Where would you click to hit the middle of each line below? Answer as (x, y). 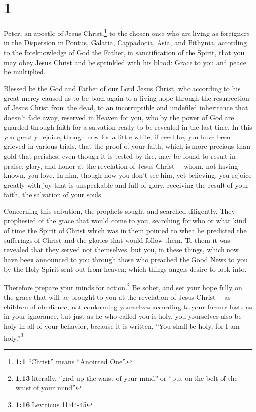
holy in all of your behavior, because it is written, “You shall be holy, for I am (122, 326)
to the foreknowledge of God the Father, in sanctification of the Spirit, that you (124, 52)
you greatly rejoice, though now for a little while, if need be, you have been (117, 136)
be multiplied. (25, 72)
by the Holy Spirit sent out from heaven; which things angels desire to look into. (125, 269)
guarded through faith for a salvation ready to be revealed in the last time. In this (128, 127)
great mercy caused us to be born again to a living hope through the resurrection (127, 98)
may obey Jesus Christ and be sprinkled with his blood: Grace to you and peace (125, 62)
